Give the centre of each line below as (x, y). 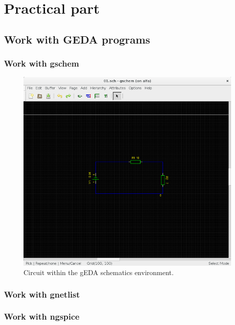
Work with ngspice (42, 316)
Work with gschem (42, 63)
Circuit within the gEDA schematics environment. (99, 272)
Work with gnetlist (42, 294)
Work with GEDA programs (77, 39)
